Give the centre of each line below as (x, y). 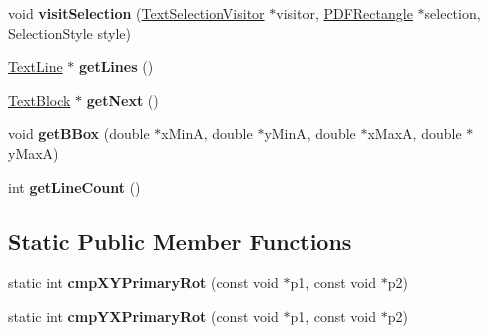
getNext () (122, 99)
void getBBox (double (79, 133)
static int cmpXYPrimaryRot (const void (143, 282)
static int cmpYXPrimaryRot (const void (143, 315)
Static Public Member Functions (180, 240)
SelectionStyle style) (69, 32)
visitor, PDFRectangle (344, 13)
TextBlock (39, 99)
